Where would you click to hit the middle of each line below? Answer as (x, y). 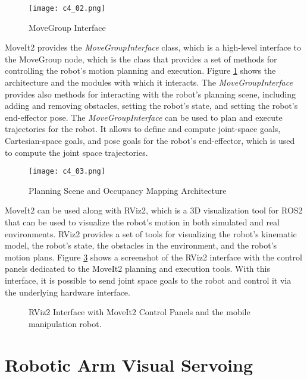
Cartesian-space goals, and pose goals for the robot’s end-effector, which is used (150, 140)
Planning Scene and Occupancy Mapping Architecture (128, 190)
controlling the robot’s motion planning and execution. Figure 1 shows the (140, 70)
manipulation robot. (65, 323)
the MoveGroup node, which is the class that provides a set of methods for (141, 59)
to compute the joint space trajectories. (76, 152)
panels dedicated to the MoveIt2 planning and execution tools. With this (137, 268)
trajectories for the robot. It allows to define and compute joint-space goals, (143, 129)
